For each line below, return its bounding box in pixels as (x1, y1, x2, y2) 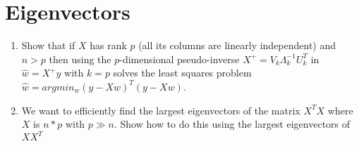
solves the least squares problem (113, 65, 252, 80)
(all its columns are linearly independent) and (138, 38, 336, 53)
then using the (49, 51, 111, 66)
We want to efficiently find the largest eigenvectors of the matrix (21, 102, 300, 117)
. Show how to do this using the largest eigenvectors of (114, 117, 351, 131)
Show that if (21, 38, 75, 53)
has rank (90, 38, 127, 53)
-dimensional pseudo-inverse (119, 51, 240, 66)
